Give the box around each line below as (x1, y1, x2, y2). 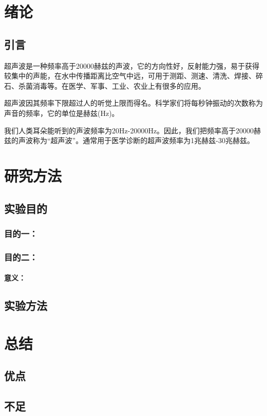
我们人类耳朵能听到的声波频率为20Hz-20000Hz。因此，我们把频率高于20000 (4, 125, 254, 135)
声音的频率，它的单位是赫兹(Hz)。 (4, 107, 119, 118)
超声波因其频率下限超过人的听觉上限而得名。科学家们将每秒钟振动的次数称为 (4, 97, 263, 108)
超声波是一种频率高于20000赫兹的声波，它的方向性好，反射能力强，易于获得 (4, 60, 259, 71)
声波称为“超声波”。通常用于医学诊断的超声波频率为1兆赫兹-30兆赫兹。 (18, 135, 254, 146)
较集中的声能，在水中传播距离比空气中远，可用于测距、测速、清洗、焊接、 (4, 70, 256, 81)
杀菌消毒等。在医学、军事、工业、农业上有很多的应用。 (18, 80, 205, 91)
